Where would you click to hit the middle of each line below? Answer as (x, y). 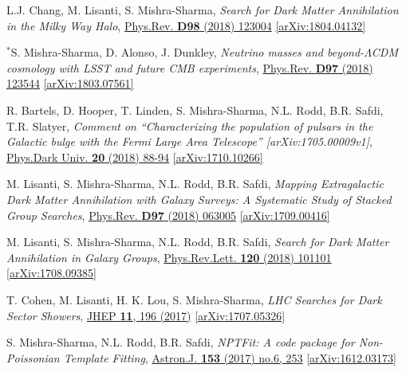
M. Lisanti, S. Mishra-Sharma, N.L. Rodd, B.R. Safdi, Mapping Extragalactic (195, 184)
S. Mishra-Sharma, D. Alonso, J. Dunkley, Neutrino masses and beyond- (187, 52)
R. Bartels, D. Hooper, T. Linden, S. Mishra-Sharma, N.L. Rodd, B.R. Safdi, (195, 110)
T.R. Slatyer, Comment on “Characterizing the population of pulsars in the (190, 125)
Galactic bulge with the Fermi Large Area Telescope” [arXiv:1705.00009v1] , (189, 141)
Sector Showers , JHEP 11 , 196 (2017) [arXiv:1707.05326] (146, 315)
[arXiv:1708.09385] (51, 273)
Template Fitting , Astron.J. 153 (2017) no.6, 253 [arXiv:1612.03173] (230, 357)
